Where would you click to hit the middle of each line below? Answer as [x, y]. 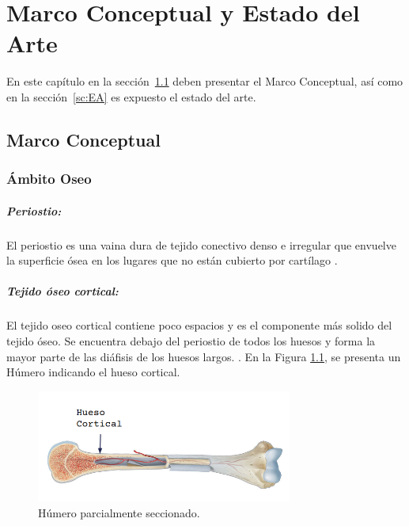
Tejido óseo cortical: [62, 291]
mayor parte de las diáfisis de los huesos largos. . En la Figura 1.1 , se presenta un [204, 356]
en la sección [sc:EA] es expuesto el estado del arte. [131, 96]
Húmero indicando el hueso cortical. [93, 372]
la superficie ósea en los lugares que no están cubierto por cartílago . [172, 260]
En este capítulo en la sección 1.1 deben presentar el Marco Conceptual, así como [205, 81]
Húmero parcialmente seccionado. [119, 512]
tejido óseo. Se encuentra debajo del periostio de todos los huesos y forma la [191, 341]
